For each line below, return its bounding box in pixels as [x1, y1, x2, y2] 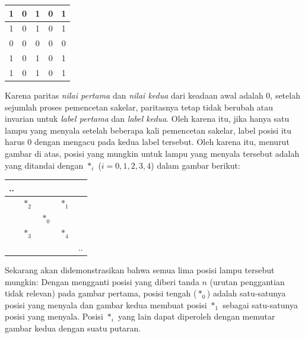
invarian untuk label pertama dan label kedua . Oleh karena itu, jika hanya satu [5, 112, 290, 125]
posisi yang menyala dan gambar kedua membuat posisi [5, 298, 207, 311]
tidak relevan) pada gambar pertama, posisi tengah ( [5, 287, 197, 299]
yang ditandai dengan [5, 159, 84, 171]
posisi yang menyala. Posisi [5, 310, 103, 323]
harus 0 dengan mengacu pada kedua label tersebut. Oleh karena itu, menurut [5, 135, 290, 148]
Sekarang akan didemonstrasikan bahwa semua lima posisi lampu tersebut [5, 264, 275, 276]
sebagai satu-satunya [223, 298, 298, 311]
